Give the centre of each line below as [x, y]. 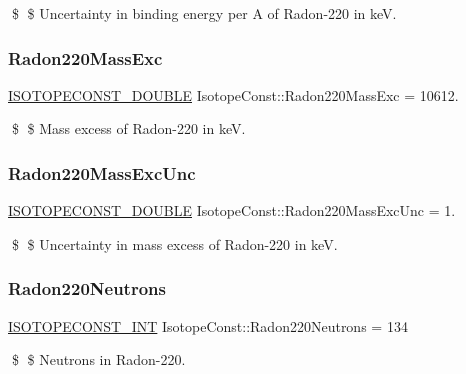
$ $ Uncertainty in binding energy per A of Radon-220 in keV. [204, 13]
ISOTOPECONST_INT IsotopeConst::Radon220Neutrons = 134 [208, 325]
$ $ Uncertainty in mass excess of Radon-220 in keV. [174, 243]
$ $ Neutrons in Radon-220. [98, 359]
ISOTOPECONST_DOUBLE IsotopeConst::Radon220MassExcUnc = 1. [232, 210]
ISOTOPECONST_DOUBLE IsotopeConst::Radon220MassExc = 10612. [233, 94]
